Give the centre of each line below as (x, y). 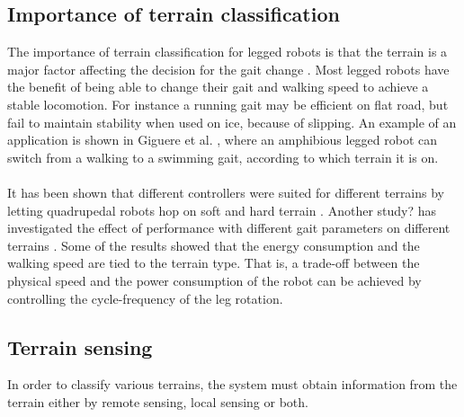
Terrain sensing (80, 346)
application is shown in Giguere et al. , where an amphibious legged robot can (223, 140)
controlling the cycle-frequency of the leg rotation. (145, 298)
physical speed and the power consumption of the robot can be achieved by (214, 280)
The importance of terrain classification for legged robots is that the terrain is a (228, 52)
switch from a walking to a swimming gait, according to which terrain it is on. (223, 157)
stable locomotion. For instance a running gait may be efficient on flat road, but (228, 104)
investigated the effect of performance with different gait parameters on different (229, 228)
